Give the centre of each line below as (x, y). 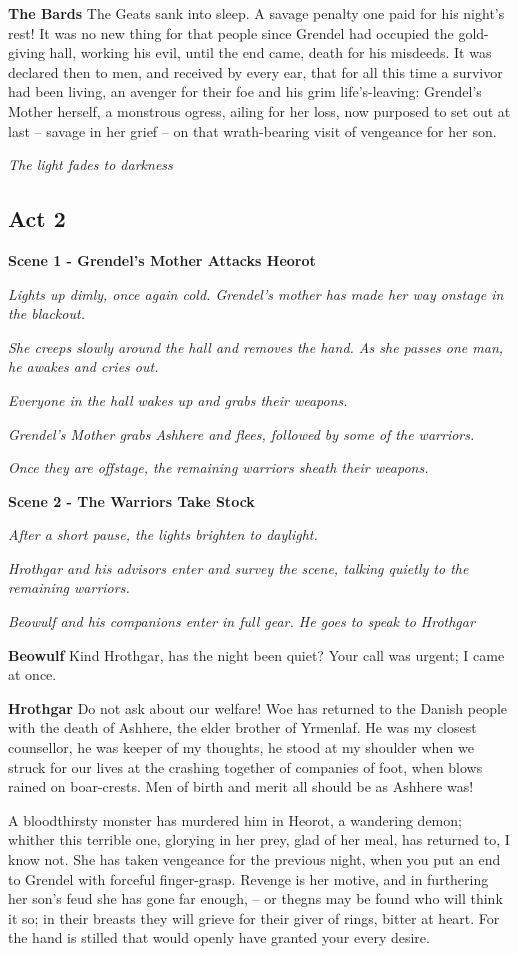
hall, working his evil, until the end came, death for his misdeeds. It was (270, 52)
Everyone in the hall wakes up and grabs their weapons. (178, 399)
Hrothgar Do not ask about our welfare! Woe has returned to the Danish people (258, 707)
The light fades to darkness (90, 164)
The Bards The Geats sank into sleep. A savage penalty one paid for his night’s (256, 13)
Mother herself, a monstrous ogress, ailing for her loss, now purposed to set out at (259, 110)
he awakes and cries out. (83, 366)
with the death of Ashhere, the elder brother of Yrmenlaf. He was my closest (242, 727)
